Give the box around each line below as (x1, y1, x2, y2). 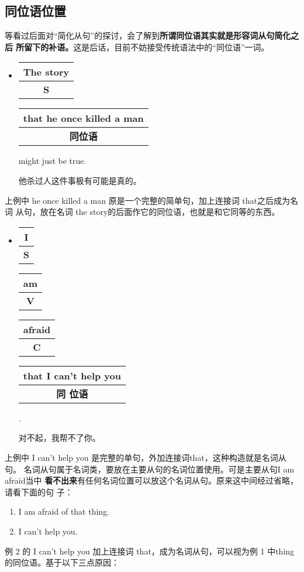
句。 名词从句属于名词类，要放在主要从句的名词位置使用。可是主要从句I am (5, 463, 295, 475)
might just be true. (18, 155, 87, 167)
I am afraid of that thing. (18, 505, 110, 518)
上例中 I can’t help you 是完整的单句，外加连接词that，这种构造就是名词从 (5, 451, 286, 463)
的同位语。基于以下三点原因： (5, 556, 119, 568)
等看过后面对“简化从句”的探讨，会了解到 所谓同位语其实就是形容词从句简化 (5, 29, 291, 42)
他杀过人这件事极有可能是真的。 (18, 174, 141, 186)
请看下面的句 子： (5, 485, 73, 498)
